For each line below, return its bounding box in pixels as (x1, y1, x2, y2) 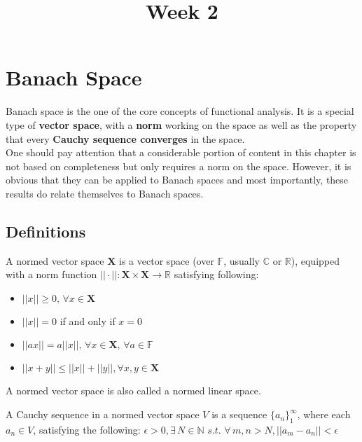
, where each (297, 407, 351, 422)
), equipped (291, 253, 340, 268)
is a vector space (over (119, 253, 214, 268)
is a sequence (211, 407, 267, 422)
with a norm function (6, 267, 97, 282)
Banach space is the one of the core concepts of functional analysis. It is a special (6, 104, 354, 118)
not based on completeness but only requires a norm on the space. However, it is (6, 158, 351, 173)
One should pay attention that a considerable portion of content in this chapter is (6, 145, 356, 160)
